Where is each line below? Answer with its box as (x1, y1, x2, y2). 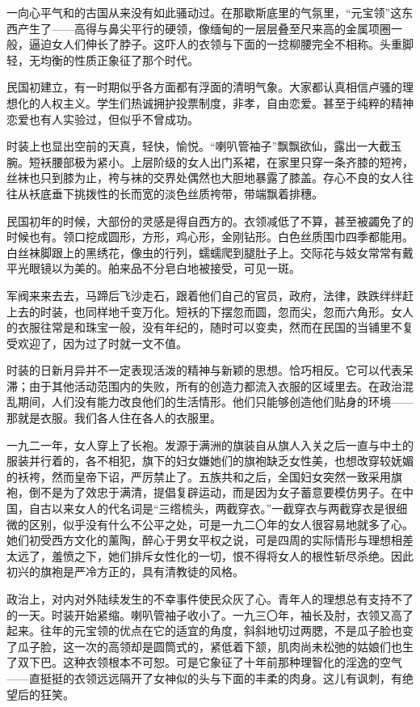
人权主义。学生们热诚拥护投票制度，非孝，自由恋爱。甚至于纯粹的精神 (40, 94, 414, 111)
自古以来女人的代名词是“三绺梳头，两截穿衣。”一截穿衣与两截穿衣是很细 (28, 500, 408, 517)
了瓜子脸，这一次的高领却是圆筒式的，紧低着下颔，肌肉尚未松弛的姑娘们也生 (6, 637, 414, 654)
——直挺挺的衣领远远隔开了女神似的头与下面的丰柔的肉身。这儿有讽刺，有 (6, 669, 402, 686)
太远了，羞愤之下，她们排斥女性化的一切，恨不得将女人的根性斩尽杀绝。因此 (6, 547, 414, 564)
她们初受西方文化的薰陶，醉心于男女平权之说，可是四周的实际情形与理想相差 (6, 531, 414, 548)
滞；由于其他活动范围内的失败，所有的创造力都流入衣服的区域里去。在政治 (6, 377, 402, 394)
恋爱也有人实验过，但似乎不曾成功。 (6, 110, 199, 127)
